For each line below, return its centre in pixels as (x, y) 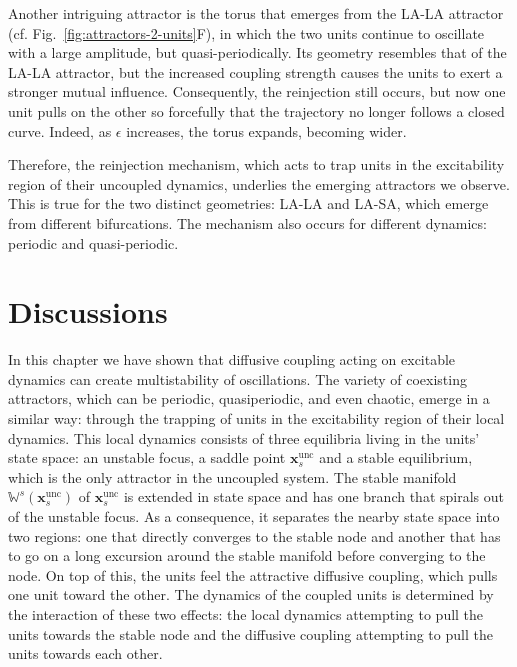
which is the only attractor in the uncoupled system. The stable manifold (232, 476)
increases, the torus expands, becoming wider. (266, 130)
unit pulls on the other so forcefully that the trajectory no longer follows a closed (256, 110)
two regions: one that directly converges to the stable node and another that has (254, 535)
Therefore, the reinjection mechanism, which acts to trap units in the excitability (256, 164)
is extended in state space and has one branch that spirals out (313, 496)
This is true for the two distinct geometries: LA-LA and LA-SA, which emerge (248, 203)
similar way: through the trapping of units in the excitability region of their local (256, 418)
